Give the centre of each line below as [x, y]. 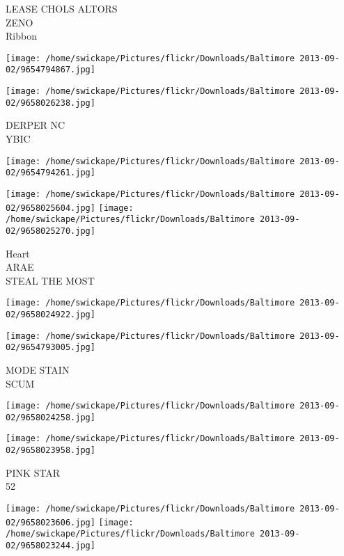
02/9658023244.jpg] [50, 545]
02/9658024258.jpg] [50, 417]
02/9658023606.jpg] [50, 522]
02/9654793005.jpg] [50, 348]
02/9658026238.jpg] [50, 103]
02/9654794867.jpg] [50, 70]
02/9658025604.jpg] [50, 208]
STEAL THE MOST [50, 280]
